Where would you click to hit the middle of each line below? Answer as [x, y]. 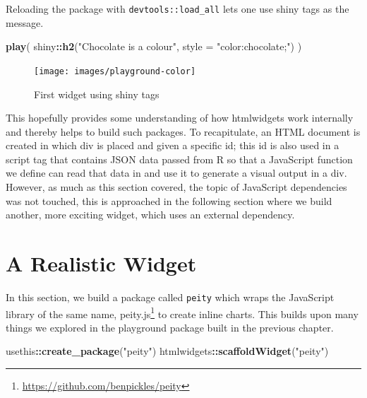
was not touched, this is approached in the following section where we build [169, 200]
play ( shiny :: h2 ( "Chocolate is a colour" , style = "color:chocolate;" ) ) [154, 46]
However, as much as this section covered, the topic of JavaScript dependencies [176, 187]
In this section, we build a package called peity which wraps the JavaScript [170, 297]
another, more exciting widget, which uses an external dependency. [150, 215]
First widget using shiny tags [97, 94]
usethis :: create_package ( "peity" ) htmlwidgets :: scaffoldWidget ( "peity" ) [167, 351]
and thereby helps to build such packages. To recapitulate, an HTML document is [183, 131]
